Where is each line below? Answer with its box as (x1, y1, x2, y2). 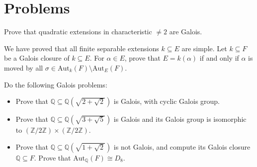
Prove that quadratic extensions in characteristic (4, 26, 152, 37)
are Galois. (169, 26, 202, 37)
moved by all (4, 62, 43, 73)
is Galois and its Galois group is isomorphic (113, 114, 247, 124)
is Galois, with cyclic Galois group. (113, 96, 220, 106)
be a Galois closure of (4, 53, 70, 63)
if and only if (199, 53, 239, 63)
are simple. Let (181, 43, 227, 53)
